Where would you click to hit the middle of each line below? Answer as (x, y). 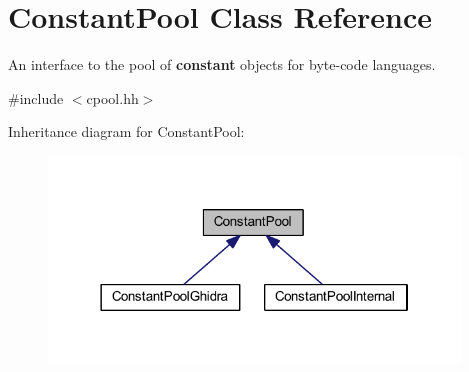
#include (36, 97)
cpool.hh (112, 97)
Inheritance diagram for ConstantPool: (126, 131)
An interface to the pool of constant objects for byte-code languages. (222, 64)
